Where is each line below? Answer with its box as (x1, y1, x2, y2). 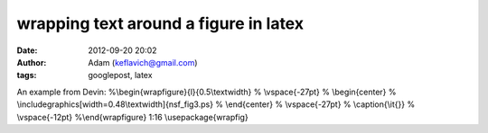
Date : (16, 45, 38, 56)
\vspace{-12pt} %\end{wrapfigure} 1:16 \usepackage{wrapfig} (16, 111, 249, 122)
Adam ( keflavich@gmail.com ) (88, 57, 198, 67)
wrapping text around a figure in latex (16, 13, 305, 33)
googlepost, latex (88, 70, 153, 81)
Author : (16, 57, 47, 67)
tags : (16, 70, 37, 81)
